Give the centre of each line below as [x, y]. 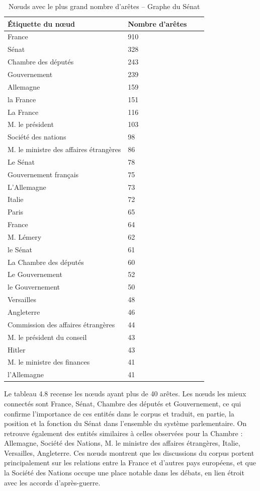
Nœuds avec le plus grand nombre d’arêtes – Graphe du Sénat [104, 6]
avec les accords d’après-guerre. [52, 482]
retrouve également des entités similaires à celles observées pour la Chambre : [123, 433]
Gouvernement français [43, 174]
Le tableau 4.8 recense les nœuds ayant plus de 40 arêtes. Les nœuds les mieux [125, 394]
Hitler [17, 349]
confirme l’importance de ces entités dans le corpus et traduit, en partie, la [119, 413]
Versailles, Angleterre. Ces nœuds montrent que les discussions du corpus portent [129, 452]
